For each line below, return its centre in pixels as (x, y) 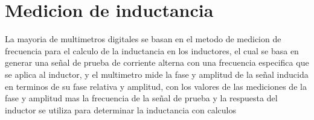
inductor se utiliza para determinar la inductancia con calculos (120, 109)
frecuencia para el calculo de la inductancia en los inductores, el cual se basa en (152, 50)
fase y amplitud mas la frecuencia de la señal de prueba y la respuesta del (141, 98)
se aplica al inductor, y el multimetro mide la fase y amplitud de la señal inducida (157, 74)
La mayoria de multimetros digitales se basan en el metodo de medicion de (143, 39)
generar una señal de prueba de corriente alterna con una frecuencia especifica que (157, 62)
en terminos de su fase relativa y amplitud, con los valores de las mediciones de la (156, 86)
